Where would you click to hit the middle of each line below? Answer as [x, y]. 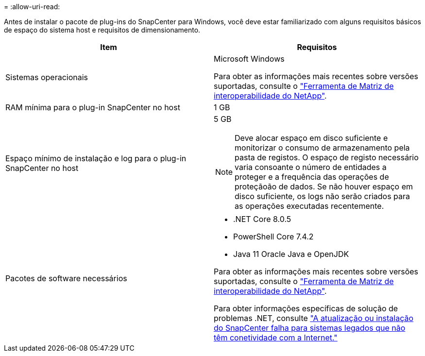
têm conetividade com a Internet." [276, 338]
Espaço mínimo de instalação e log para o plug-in [96, 158]
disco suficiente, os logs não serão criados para [323, 196]
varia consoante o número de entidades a [311, 167]
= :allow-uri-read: [32, 7]
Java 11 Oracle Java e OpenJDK [291, 254]
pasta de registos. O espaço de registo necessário [327, 157]
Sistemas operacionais [47, 77]
